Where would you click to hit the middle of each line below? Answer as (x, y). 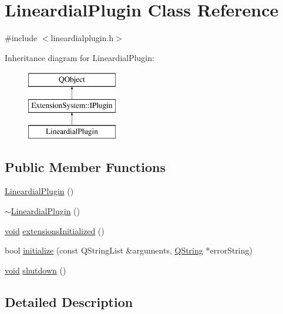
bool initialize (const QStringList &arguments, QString (104, 250)
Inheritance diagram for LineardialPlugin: (80, 57)
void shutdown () (36, 270)
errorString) (231, 250)
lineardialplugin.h (82, 38)
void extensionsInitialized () (55, 230)
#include (21, 38)
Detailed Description (69, 301)
